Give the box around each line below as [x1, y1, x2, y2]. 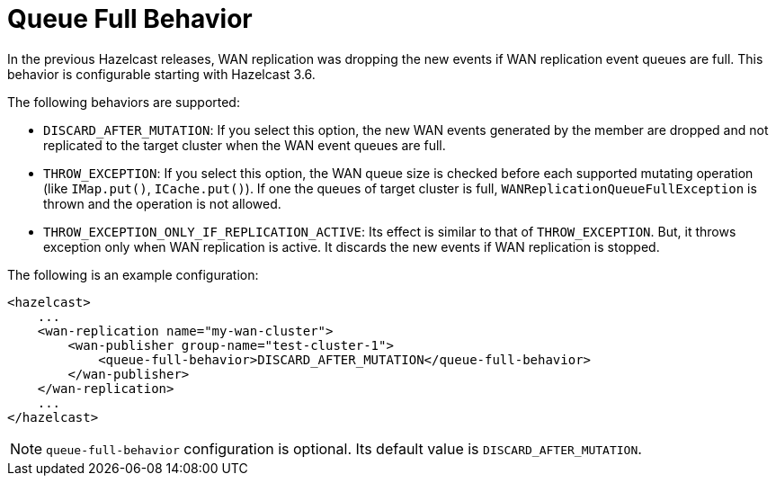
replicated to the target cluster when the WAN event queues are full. [43, 137, 446, 153]
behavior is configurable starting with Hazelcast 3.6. [7, 66, 316, 82]
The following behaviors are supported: [7, 94, 240, 110]
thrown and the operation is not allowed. [43, 195, 281, 211]
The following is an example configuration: [7, 266, 259, 282]
